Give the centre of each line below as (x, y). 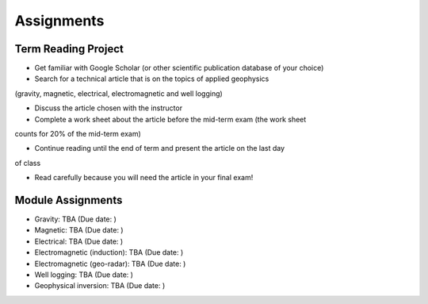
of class (28, 163)
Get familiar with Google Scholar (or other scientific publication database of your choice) (179, 68)
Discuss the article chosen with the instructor (108, 108)
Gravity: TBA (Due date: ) (75, 219)
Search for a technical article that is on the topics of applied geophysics (152, 79)
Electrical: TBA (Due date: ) (79, 241)
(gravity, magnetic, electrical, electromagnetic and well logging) (119, 93)
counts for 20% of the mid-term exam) (78, 134)
